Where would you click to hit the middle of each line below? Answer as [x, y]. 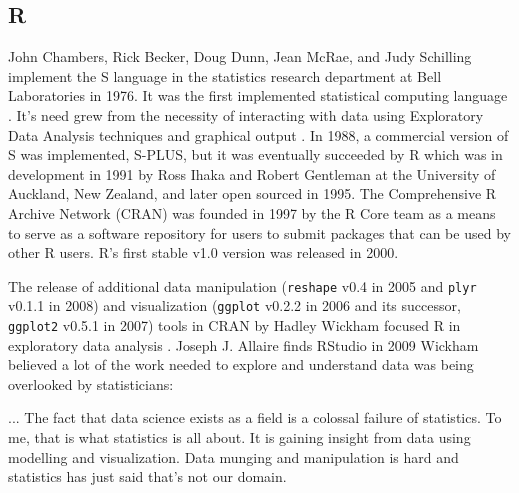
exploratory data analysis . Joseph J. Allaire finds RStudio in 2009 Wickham [243, 344]
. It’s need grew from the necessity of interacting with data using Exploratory [246, 114]
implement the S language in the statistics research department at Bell [225, 75]
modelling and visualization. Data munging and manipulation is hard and [233, 456]
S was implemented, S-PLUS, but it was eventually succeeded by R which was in [255, 154]
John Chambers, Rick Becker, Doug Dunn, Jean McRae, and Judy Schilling [240, 56]
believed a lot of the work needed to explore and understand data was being [241, 364]
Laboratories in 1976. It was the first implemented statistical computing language [258, 95]
